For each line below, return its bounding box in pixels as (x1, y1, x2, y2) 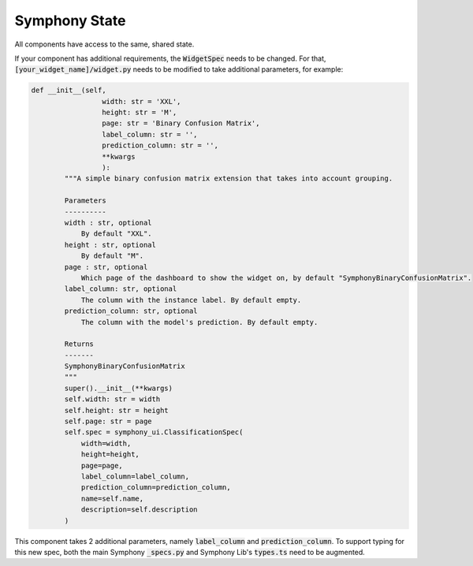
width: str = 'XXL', (101, 97, 181, 106)
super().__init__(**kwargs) (64, 383, 173, 393)
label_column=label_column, (80, 471, 189, 481)
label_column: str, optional (64, 285, 177, 293)
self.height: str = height (64, 406, 169, 415)
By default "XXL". (80, 229, 153, 238)
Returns (64, 340, 95, 348)
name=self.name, (80, 493, 144, 503)
